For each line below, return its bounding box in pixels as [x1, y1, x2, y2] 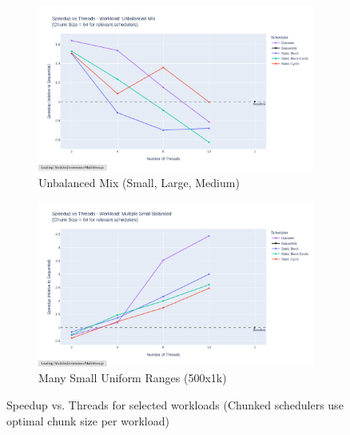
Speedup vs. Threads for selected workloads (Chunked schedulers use [6, 396, 344, 413]
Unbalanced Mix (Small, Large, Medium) [38, 174, 240, 190]
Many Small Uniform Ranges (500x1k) [38, 369, 227, 386]
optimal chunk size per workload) [6, 412, 169, 429]
